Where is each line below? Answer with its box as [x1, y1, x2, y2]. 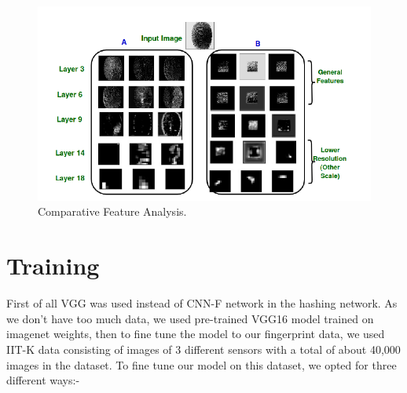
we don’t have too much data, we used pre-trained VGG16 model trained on [6, 310, 374, 326]
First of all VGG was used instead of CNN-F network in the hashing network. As [6, 295, 398, 311]
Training [6, 249, 100, 282]
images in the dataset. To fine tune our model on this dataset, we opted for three [6, 356, 397, 373]
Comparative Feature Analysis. [38, 203, 187, 220]
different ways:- [6, 372, 80, 388]
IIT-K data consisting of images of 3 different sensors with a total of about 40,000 [6, 340, 401, 357]
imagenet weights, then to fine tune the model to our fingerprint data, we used [6, 326, 385, 342]
